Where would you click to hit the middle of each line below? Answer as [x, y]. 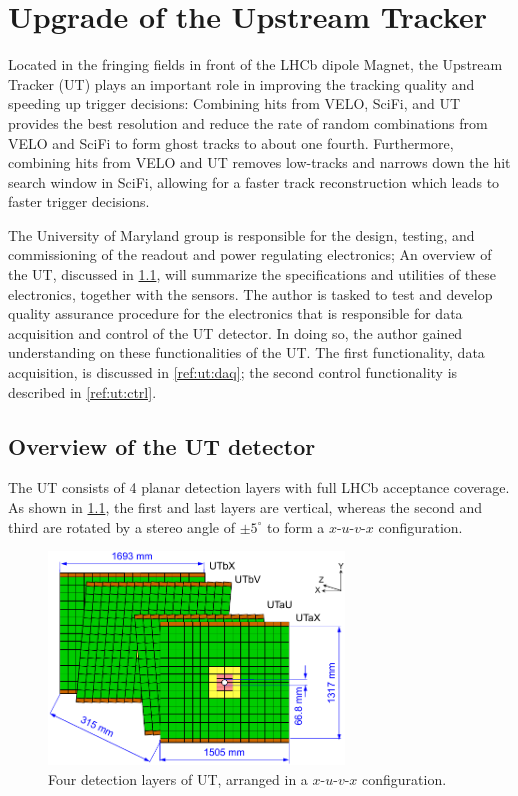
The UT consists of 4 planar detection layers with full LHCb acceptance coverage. [259, 487]
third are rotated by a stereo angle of [121, 526]
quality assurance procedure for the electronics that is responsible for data [235, 313]
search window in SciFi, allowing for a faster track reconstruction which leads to [254, 181]
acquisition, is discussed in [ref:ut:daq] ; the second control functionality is [233, 372]
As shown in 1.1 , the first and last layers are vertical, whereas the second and [245, 507]
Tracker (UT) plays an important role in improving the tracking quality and [241, 83]
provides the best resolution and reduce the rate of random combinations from [248, 122]
